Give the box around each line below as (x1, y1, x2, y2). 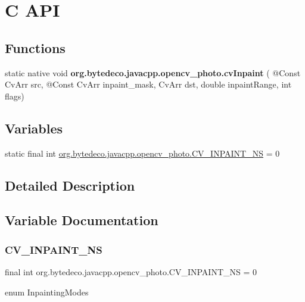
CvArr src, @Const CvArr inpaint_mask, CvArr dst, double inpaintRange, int (5, 78, 292, 91)
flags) (5, 89, 24, 102)
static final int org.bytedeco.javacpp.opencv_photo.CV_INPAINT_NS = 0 (5, 147, 280, 159)
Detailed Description (5, 176, 135, 194)
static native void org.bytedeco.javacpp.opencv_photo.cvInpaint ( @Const (5, 66, 301, 79)
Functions (5, 38, 66, 57)
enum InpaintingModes (5, 285, 89, 298)
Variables (5, 119, 63, 137)
